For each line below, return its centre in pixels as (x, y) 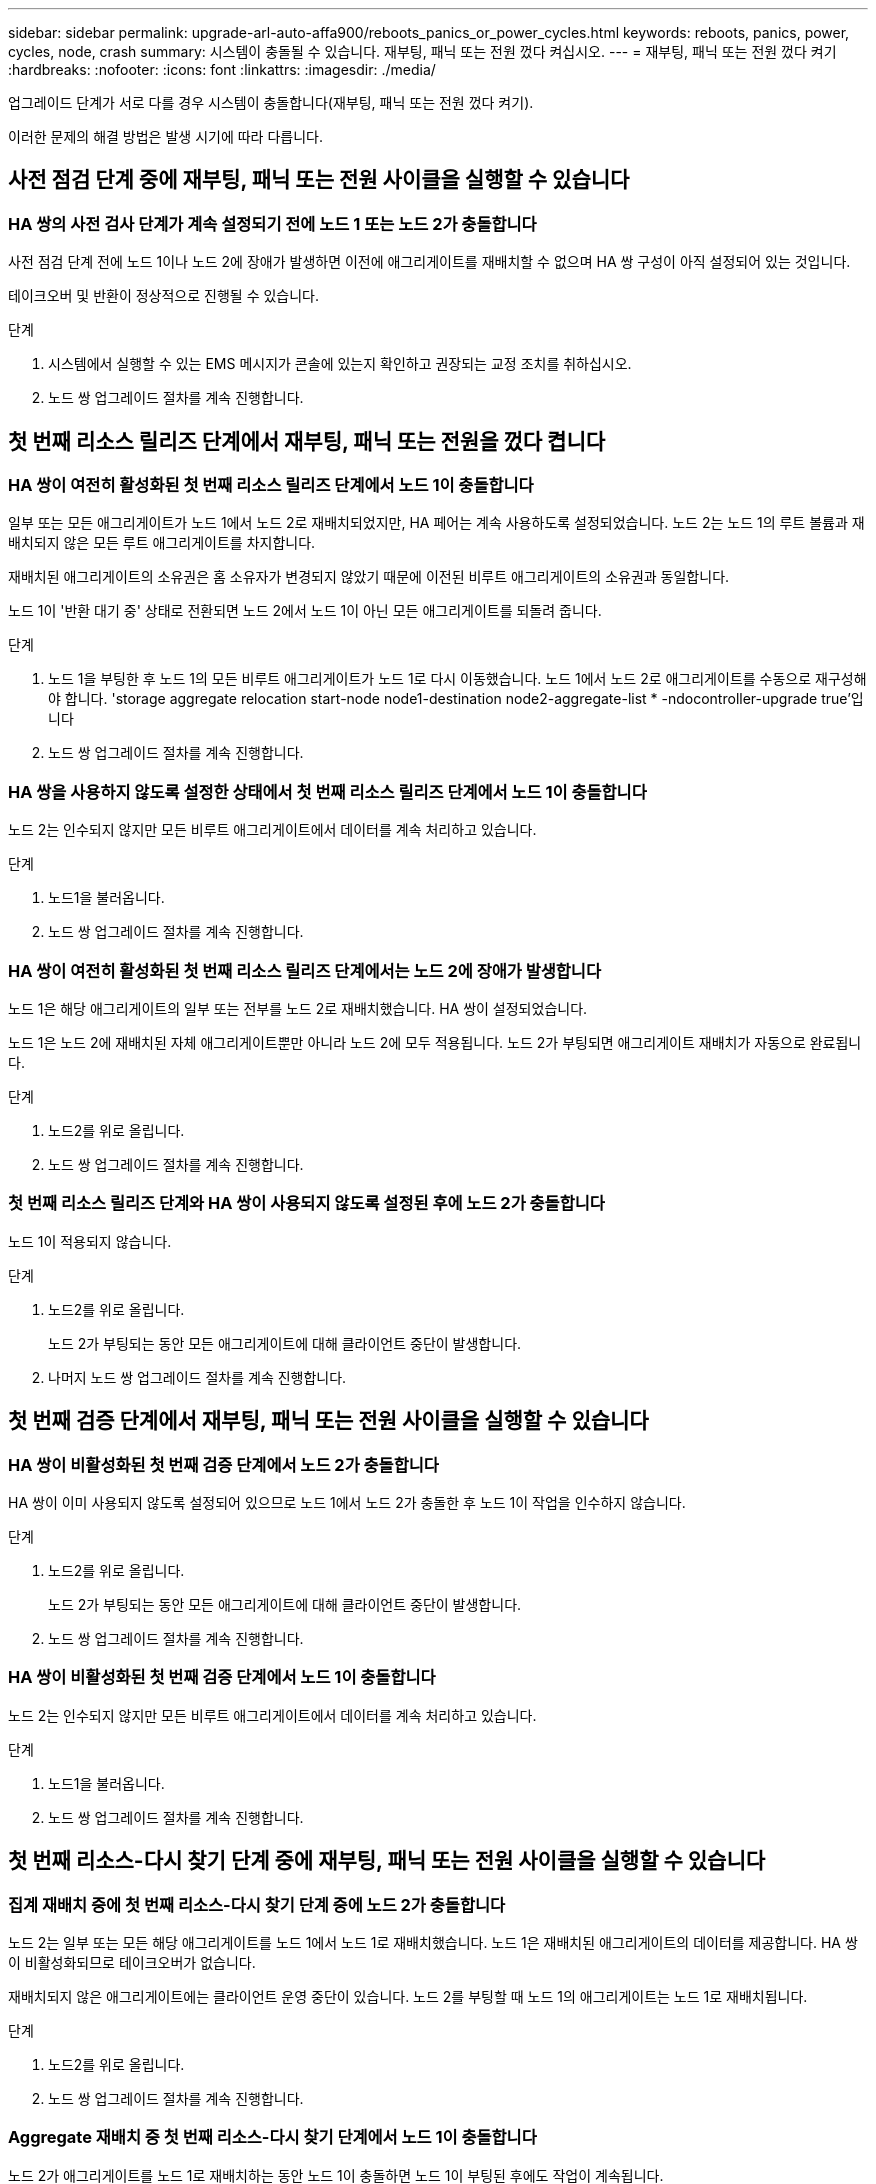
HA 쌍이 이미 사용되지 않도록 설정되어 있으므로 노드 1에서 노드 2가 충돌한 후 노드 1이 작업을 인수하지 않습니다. (347, 1502)
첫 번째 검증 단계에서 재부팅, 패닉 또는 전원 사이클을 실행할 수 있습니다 (328, 1421)
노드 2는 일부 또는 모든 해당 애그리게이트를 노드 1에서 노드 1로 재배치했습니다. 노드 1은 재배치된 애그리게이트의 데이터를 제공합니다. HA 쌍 (433, 1942)
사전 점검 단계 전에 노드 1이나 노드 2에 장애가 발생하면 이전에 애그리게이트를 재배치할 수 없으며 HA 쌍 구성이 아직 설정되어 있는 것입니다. (429, 262)
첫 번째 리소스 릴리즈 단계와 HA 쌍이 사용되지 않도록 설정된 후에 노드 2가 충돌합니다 (306, 1203)
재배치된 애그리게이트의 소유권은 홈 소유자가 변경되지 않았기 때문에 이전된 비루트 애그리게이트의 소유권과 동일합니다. (369, 577)
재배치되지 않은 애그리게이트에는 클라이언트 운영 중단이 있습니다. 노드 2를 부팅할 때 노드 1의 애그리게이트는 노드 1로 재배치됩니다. (408, 1996)
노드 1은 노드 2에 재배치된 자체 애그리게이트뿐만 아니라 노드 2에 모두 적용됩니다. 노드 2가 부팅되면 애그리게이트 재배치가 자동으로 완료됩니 (435, 1042)
